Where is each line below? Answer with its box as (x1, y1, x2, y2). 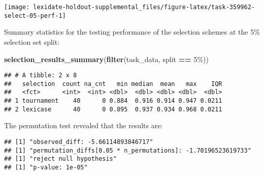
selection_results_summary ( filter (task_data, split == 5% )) (4, 53, 209, 64)
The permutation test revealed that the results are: (4, 120, 163, 131)
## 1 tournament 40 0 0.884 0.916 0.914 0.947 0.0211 (4, 97, 222, 105)
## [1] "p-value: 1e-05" (4, 163, 88, 171)
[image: (4, 4, 30, 11)
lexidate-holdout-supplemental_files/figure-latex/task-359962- (33, 4, 255, 11)
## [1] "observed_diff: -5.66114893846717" (4, 138, 153, 145)
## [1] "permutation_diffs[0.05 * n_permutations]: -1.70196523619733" (4, 147, 251, 154)
